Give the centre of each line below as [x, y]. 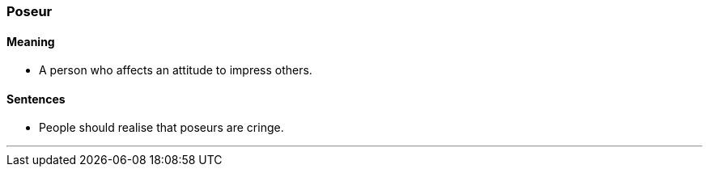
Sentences [36, 99]
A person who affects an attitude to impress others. [176, 70]
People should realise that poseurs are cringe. [161, 128]
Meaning [31, 41]
